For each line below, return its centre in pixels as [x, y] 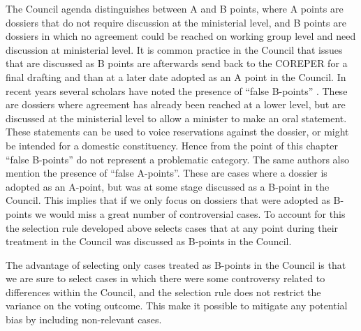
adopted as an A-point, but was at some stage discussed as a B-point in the [168, 186]
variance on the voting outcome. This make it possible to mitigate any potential [177, 306]
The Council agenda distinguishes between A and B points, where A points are [175, 8]
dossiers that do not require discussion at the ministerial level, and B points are [176, 22]
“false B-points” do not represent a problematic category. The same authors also [177, 159]
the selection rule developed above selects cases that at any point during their [172, 227]
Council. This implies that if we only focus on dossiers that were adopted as [168, 200]
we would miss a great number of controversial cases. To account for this [190, 213]
